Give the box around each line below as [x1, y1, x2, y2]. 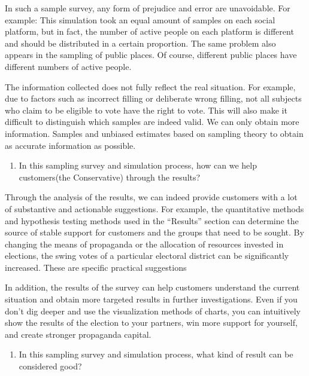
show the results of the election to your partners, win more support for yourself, [5, 316, 298, 329]
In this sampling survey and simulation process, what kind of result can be [19, 348, 293, 360]
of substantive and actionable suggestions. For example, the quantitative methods [5, 202, 304, 215]
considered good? [19, 360, 82, 372]
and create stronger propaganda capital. [5, 328, 152, 340]
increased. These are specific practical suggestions [5, 261, 187, 273]
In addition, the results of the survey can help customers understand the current [5, 281, 300, 294]
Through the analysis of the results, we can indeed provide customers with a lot [5, 191, 298, 203]
